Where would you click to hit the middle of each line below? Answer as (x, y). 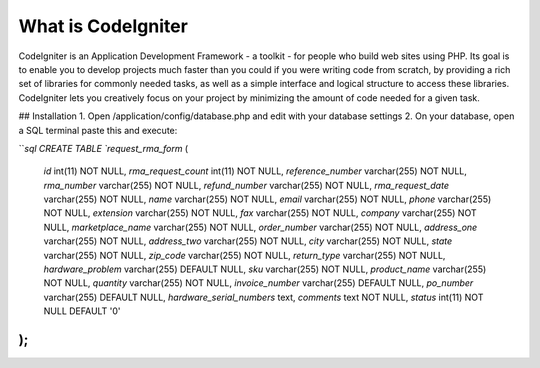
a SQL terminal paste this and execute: (98, 130)
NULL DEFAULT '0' (82, 311)
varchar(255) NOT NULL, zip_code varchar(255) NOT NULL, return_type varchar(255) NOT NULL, (244, 255)
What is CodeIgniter (103, 26)
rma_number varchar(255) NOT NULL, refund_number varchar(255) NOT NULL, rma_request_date (246, 185)
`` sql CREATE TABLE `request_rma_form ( (103, 148)
